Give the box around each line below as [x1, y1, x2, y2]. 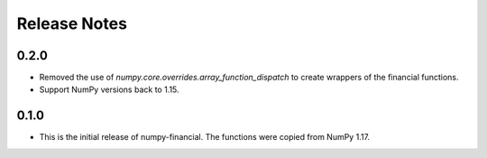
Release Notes [16, 14, 128, 33]
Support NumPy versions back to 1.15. [39, 84, 179, 95]
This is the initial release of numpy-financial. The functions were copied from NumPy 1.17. [39, 132, 370, 143]
